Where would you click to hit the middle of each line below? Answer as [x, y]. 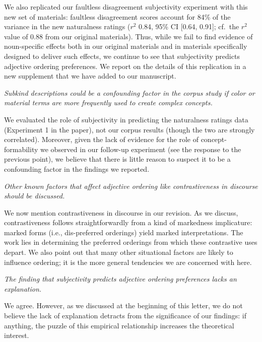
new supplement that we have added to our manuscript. [90, 76]
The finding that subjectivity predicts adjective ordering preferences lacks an [120, 279]
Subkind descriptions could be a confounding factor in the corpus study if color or [129, 92]
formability [21, 149]
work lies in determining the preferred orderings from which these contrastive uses [131, 242]
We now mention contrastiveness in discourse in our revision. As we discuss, [121, 212]
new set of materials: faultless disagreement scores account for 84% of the [117, 16]
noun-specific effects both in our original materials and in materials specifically [126, 46]
